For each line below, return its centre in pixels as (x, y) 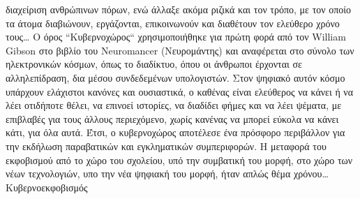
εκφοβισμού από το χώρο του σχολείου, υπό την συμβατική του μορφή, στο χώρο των (179, 160)
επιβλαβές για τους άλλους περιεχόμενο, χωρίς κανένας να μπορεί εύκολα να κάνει (172, 118)
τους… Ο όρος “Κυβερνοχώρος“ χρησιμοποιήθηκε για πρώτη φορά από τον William (176, 37)
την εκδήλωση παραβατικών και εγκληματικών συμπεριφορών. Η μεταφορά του (166, 146)
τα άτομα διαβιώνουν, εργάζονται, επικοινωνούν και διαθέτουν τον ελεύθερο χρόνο (173, 23)
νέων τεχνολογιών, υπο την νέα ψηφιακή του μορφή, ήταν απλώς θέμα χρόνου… (167, 174)
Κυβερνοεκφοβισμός (47, 187)
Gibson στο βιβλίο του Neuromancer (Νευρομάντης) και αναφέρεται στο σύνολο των (180, 50)
